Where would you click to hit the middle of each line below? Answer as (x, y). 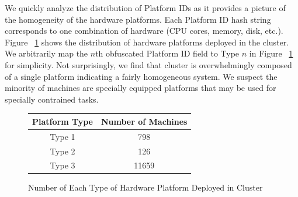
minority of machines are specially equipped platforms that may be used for (141, 88)
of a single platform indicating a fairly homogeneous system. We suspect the (141, 76)
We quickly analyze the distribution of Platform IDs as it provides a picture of (145, 8)
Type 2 (63, 151)
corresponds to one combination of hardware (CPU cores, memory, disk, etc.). (144, 31)
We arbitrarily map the (46, 53)
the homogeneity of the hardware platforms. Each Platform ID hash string (138, 19)
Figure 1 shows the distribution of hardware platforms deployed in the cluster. (147, 42)
